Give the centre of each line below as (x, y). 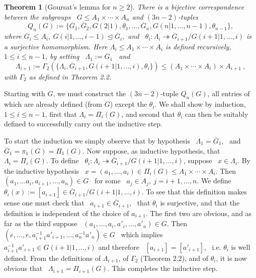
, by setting (62, 56)
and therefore (119, 247)
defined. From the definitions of (53, 258)
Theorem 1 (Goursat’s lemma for (57, 7)
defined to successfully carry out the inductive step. (83, 124)
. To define (62, 160)
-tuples (188, 16)
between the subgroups (37, 16)
